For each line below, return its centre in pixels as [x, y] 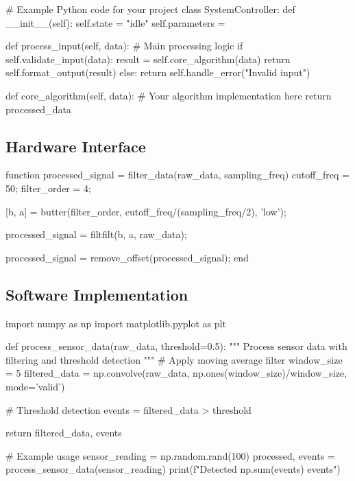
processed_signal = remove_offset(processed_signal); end [127, 257]
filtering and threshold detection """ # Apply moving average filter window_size [174, 359]
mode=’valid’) [35, 386]
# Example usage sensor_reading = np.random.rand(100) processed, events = [170, 455]
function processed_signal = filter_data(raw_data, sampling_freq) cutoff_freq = [177, 175]
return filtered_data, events [64, 433]
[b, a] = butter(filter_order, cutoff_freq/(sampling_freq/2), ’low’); [146, 211]
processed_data [38, 109]
